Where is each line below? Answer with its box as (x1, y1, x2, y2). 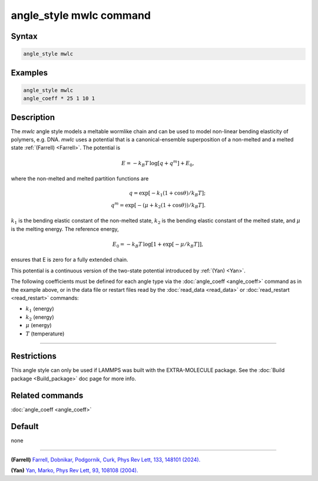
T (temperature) (25, 330, 65, 337)
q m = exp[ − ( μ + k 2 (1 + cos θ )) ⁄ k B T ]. (111, 201, 206, 210)
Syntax (11, 31, 38, 41)
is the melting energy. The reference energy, (11, 225, 119, 232)
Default (11, 421, 39, 431)
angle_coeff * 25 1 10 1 (23, 95, 95, 102)
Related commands (11, 390, 84, 400)
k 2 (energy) (25, 313, 54, 322)
